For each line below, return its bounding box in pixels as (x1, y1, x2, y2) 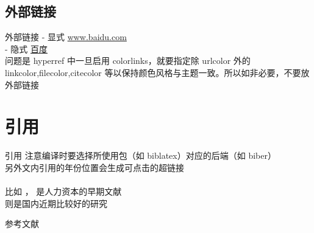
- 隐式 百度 (5, 42, 48, 55)
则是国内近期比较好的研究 (5, 196, 107, 209)
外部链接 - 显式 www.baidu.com (5, 30, 127, 43)
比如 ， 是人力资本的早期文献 (5, 185, 122, 198)
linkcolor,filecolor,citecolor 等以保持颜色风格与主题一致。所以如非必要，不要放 (5, 66, 310, 78)
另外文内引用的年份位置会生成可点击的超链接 (5, 161, 184, 173)
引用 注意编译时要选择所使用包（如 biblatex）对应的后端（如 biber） (5, 149, 276, 162)
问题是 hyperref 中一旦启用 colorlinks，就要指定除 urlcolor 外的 (5, 54, 251, 67)
